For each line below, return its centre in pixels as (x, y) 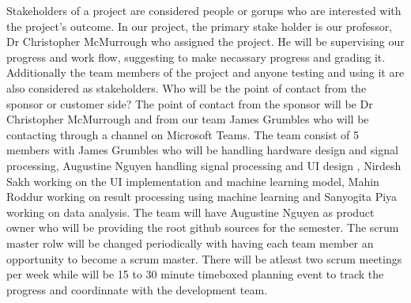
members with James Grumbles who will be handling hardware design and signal (202, 150)
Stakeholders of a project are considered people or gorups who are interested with (204, 10)
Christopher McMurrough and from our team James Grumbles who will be (188, 119)
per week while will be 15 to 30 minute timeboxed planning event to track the (195, 274)
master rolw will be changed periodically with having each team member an (190, 242)
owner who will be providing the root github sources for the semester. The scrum (203, 227)
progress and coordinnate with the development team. (137, 289)
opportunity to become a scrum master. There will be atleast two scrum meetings (204, 258)
